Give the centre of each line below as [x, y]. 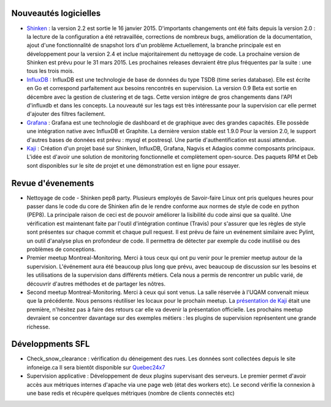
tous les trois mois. [51, 71]
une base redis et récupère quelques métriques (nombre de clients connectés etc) [131, 393]
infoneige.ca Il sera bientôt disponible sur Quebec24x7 [96, 367]
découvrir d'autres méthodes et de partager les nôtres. [96, 284]
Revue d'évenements [53, 183]
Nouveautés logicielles [56, 13]
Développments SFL [51, 344]
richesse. [38, 327]
